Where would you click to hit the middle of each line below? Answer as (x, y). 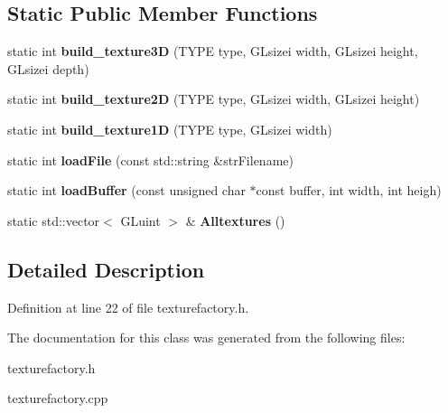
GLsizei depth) (48, 68)
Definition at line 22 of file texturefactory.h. (128, 307)
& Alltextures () (235, 220)
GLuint (140, 220)
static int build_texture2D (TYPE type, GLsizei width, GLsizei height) (214, 99)
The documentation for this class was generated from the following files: (206, 338)
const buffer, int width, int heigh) (349, 190)
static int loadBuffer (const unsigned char (126, 190)
